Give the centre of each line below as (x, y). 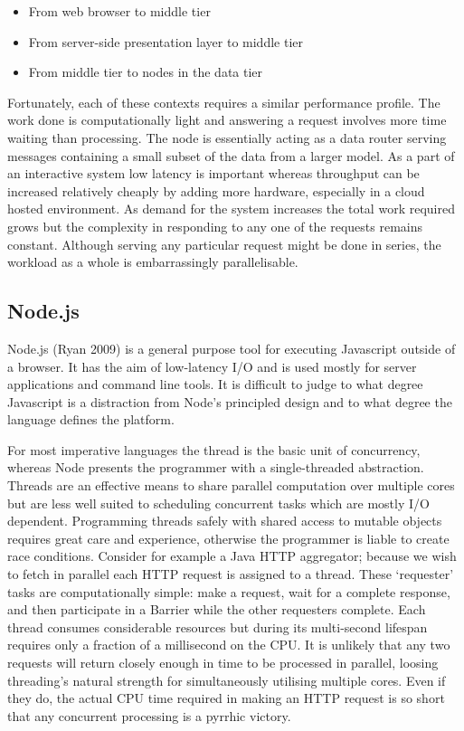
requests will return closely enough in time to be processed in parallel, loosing (223, 663)
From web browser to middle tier (119, 11)
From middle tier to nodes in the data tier (146, 72)
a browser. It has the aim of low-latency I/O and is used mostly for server (212, 366)
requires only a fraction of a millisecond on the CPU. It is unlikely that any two (229, 645)
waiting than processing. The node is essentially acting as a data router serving (227, 137)
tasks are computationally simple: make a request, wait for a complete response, (229, 591)
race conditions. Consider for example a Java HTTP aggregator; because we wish (232, 556)
